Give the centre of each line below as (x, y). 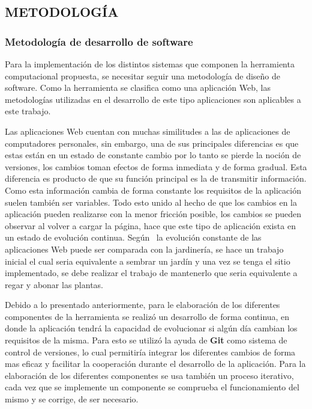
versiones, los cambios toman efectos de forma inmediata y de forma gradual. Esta (156, 166)
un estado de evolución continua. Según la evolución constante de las (133, 237)
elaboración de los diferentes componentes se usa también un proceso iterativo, (149, 375)
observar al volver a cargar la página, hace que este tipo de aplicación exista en (150, 225)
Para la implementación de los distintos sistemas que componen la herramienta (150, 64)
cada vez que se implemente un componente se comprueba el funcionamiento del (152, 387)
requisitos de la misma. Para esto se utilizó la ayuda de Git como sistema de (146, 340)
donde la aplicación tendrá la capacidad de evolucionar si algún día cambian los (151, 328)
